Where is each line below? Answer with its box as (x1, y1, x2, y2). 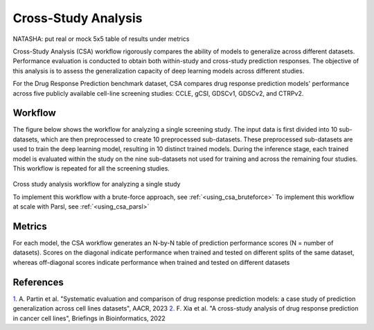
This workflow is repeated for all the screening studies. (12, 164, 170, 173)
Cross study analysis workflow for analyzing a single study (12, 180, 181, 189)
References (12, 276, 64, 288)
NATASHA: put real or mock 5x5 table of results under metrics (12, 35, 190, 43)
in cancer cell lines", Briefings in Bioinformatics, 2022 (12, 314, 166, 322)
